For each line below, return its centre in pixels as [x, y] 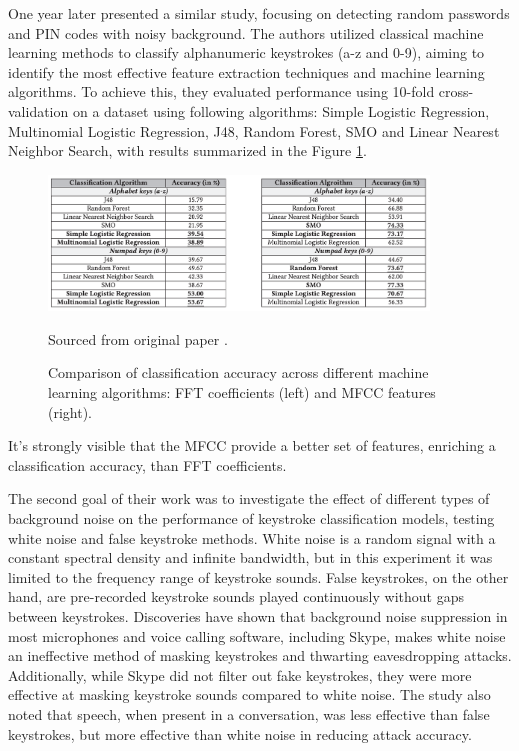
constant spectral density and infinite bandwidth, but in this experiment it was [250, 557]
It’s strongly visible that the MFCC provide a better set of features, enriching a [252, 445]
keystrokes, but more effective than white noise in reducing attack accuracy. [240, 733]
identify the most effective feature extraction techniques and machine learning [246, 71]
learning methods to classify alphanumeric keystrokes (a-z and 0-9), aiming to [246, 52]
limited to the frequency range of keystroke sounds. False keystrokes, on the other [258, 576]
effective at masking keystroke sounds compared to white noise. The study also [249, 694]
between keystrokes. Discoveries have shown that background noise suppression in [258, 615]
